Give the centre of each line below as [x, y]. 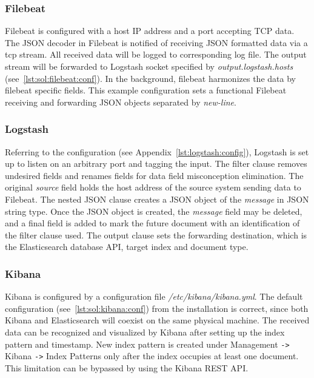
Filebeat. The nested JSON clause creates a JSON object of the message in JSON [157, 199]
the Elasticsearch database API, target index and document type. [127, 247]
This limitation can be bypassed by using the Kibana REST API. [127, 367]
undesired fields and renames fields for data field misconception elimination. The [154, 175]
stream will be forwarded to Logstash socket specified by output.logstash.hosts [149, 66]
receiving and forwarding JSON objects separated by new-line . [121, 102]
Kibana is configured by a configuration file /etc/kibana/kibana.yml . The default [154, 296]
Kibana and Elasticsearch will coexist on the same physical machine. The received [157, 320]
